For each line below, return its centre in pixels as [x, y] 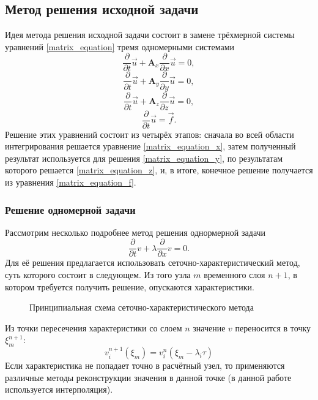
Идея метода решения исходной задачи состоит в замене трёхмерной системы [150, 35]
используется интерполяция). [59, 389]
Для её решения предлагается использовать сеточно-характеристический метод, [153, 262]
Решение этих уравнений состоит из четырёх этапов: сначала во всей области [150, 134]
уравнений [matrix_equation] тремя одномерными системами [120, 46]
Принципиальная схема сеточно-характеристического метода [142, 307]
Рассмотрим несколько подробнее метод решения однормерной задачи [135, 232]
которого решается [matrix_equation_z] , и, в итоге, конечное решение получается [159, 170]
